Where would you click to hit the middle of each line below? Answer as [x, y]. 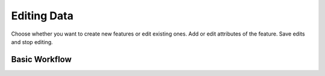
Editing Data [42, 16]
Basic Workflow [42, 59]
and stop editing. [32, 42]
